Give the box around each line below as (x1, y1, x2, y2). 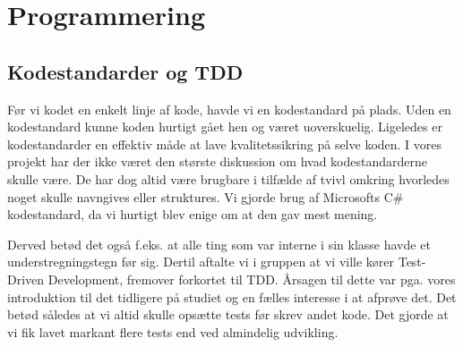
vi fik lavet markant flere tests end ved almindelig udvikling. (7, 322, 339, 341)
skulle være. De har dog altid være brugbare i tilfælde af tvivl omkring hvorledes (7, 169, 450, 188)
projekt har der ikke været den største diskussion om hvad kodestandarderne (7, 152, 427, 171)
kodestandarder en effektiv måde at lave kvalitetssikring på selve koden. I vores (7, 134, 442, 153)
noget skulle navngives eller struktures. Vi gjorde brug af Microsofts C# (7, 187, 404, 206)
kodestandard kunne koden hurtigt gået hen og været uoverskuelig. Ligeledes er (7, 117, 442, 136)
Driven (7, 269, 45, 288)
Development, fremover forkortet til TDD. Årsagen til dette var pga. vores (47, 269, 456, 288)
